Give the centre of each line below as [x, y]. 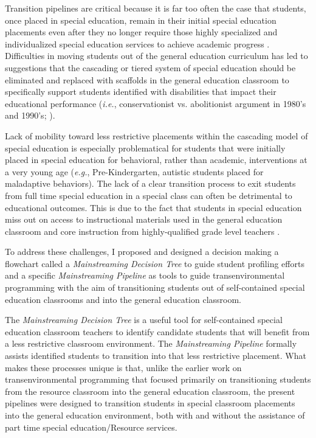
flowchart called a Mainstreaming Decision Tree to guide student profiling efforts [155, 263]
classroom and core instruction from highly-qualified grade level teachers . [143, 231]
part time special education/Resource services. [91, 427]
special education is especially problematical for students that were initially [145, 148]
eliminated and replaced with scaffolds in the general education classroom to [147, 79]
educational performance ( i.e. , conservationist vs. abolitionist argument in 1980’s [156, 103]
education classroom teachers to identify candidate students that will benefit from [157, 331]
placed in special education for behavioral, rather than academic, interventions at [156, 160]
